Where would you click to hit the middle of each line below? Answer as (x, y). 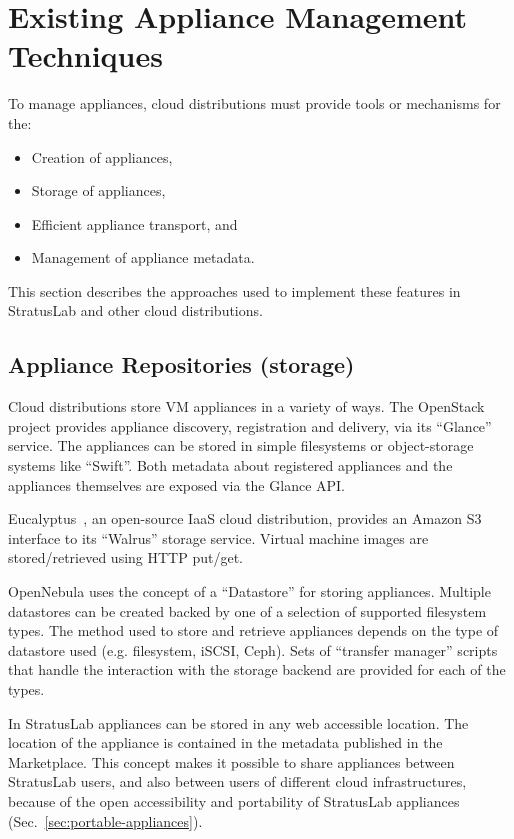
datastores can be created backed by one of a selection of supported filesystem (247, 610)
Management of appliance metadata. (143, 257)
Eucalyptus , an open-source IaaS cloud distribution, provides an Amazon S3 (245, 518)
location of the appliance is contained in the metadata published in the (225, 742)
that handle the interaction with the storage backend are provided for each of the (257, 669)
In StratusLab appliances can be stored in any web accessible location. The (238, 722)
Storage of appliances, (98, 190)
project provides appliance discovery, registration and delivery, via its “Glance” (250, 425)
